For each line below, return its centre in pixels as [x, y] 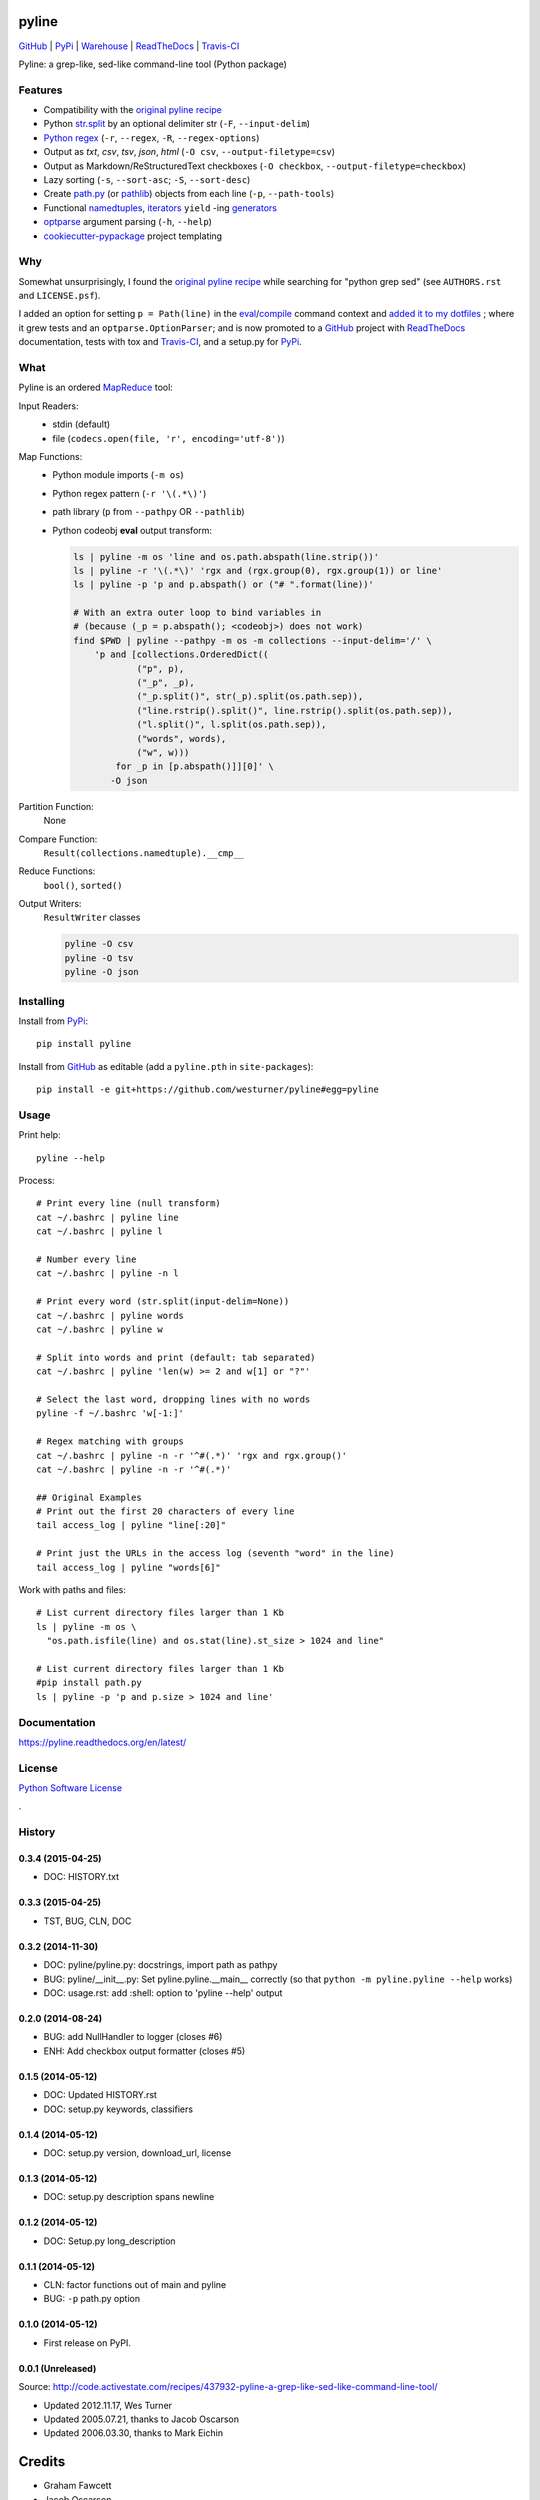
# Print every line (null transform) [129, 1203]
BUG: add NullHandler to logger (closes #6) [133, 2037]
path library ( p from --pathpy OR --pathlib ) [148, 512]
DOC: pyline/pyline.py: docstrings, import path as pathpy [160, 1965]
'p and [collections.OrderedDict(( [181, 654]
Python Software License [70, 1788]
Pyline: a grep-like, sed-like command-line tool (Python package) [152, 64]
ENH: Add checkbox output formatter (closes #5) [144, 2051]
